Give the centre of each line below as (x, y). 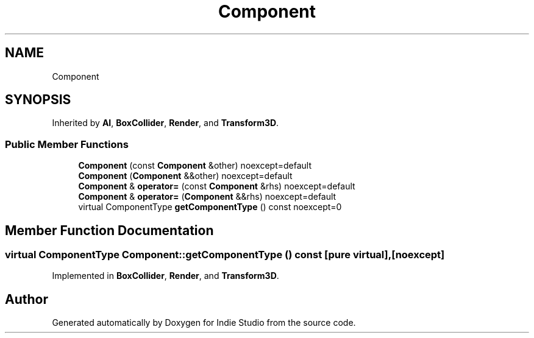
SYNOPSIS (38, 100)
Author (27, 299)
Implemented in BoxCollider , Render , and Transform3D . (166, 276)
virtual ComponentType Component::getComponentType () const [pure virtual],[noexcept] (225, 255)
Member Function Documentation (109, 230)
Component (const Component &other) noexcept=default (195, 166)
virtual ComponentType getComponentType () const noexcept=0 (210, 207)
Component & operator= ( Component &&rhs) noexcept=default (207, 197)
